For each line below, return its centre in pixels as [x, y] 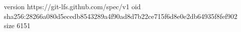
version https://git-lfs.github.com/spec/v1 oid [72, 6]
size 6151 [17, 25]
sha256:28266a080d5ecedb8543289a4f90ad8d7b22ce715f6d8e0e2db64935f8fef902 [121, 16]
